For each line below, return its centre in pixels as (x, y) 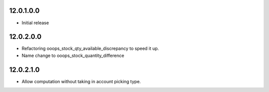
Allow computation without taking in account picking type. (81, 81)
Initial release (35, 23)
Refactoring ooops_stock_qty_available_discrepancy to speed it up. (90, 48)
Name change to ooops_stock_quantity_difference (73, 55)
